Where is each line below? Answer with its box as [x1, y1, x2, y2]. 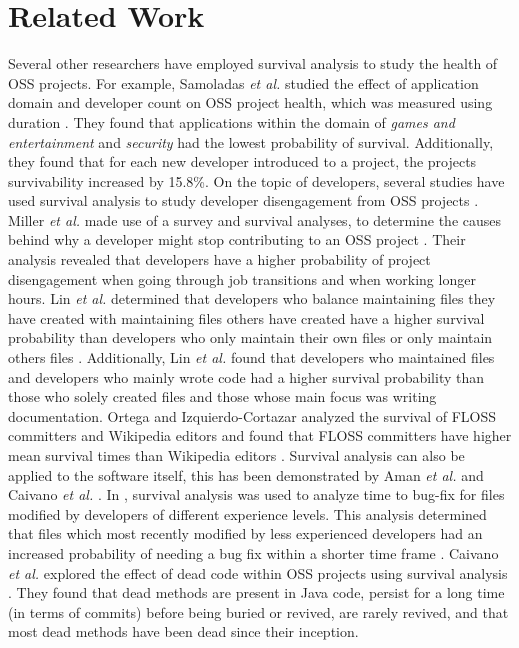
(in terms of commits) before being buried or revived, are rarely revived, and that [8, 601, 509, 622]
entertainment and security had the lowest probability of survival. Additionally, [8, 131, 494, 152]
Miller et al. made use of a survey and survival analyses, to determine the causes [8, 209, 502, 230]
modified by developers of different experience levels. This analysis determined [8, 503, 487, 524]
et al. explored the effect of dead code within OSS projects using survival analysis [8, 562, 508, 583]
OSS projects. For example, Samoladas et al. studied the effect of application [8, 72, 479, 93]
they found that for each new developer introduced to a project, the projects [8, 151, 477, 172]
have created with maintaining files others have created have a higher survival [8, 307, 485, 328]
